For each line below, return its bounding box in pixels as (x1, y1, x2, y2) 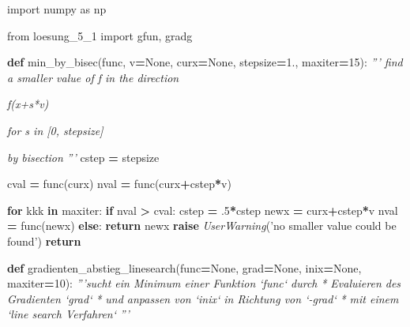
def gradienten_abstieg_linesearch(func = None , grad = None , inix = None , (7, 259, 362, 276)
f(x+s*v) (7, 96, 49, 112)
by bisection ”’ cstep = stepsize (7, 148, 160, 165)
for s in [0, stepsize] (7, 122, 103, 138)
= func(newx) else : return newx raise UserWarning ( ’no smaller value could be (7, 217, 397, 234)
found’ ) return (7, 232, 81, 249)
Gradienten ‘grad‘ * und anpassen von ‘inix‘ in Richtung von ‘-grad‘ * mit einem (7, 290, 399, 306)
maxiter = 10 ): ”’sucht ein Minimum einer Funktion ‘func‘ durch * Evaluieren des (7, 275, 401, 291)
